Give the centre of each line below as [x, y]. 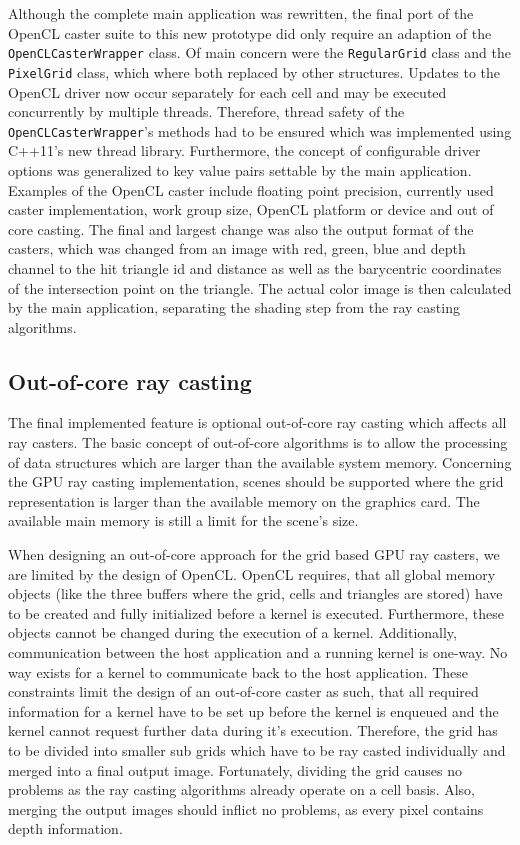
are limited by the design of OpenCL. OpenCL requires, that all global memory [252, 573]
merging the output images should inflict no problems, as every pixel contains [246, 808]
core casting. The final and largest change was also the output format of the [241, 228]
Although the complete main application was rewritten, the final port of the [241, 13]
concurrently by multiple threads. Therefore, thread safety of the [206, 111]
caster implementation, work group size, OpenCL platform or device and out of [251, 209]
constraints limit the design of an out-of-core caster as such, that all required [243, 691]
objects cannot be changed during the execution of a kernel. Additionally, [232, 632]
